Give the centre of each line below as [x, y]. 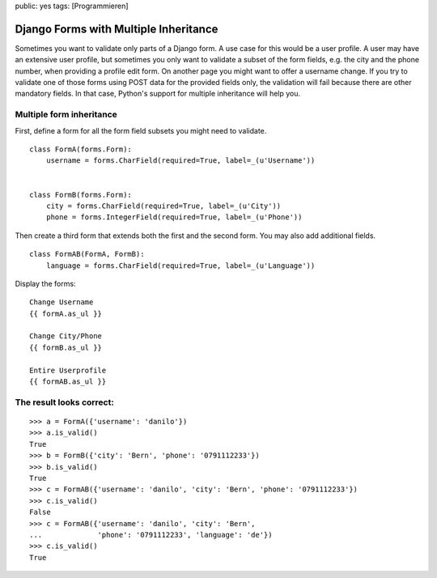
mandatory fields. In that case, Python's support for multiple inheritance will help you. [158, 94]
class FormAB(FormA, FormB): [87, 254]
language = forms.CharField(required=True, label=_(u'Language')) [180, 266]
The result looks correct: [65, 402]
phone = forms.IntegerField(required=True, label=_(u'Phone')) [174, 217]
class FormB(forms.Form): [81, 195]
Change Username [62, 302]
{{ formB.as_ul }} [66, 347]
